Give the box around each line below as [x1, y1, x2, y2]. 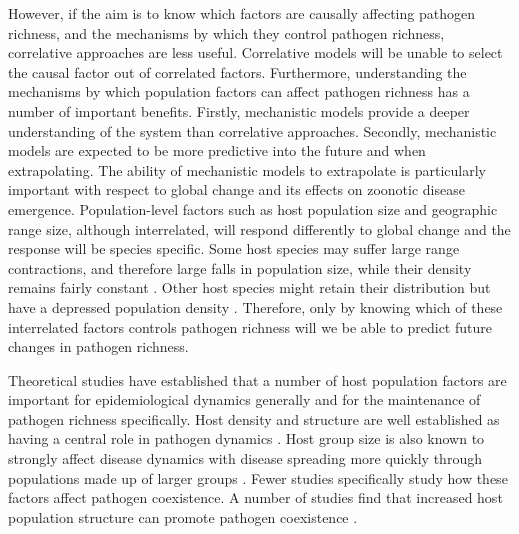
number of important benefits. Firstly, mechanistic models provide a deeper [8, 100, 470, 121]
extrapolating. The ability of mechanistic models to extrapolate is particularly [8, 159, 486, 180]
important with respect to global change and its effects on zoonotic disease [8, 179, 465, 200]
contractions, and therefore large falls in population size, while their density [8, 257, 472, 278]
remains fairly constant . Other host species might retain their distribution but [8, 277, 491, 298]
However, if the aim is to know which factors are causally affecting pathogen [8, 3, 475, 23]
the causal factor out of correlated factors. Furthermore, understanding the [8, 61, 467, 82]
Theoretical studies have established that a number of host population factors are [8, 369, 507, 390]
